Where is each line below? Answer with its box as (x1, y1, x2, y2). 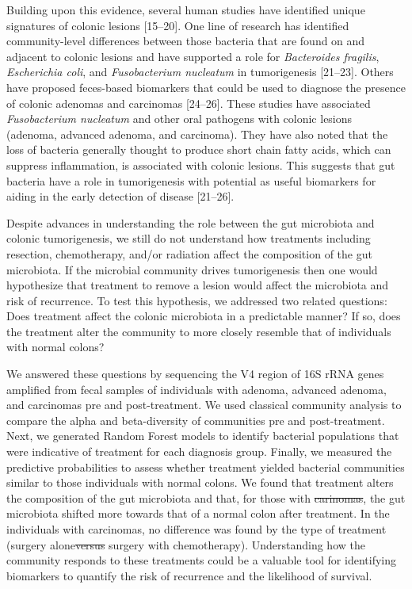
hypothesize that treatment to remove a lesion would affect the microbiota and (6, 277, 389, 293)
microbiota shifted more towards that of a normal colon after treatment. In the (6, 505, 390, 522)
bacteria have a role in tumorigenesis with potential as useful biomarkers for (6, 172, 376, 189)
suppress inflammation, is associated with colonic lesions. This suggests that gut (6, 156, 395, 173)
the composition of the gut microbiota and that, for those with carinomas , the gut (6, 489, 406, 506)
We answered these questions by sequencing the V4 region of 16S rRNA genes (6, 365, 384, 382)
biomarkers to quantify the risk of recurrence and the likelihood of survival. (6, 567, 372, 583)
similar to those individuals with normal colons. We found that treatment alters (6, 474, 394, 491)
